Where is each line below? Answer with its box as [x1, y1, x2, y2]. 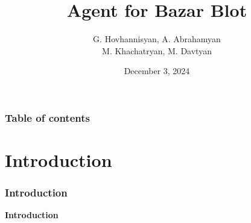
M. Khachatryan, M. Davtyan [102, 44, 212, 57]
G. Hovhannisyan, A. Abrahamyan [93, 33, 221, 45]
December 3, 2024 [124, 64, 190, 77]
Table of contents [5, 110, 90, 125]
